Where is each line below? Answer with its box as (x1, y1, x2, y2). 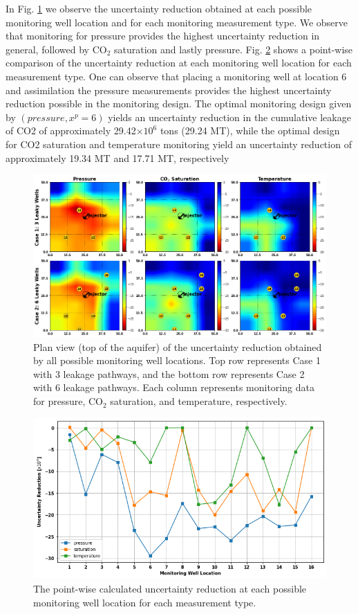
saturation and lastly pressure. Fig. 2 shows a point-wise (114, 42, 353, 56)
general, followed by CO (6, 42, 107, 56)
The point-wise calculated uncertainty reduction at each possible (33, 581, 307, 595)
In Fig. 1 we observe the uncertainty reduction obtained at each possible (6, 1, 312, 15)
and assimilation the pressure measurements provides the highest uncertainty (6, 82, 332, 97)
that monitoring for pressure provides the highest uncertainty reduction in (6, 28, 320, 43)
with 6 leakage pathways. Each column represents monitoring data (33, 380, 314, 395)
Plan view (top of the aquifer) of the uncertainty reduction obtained (33, 339, 322, 354)
